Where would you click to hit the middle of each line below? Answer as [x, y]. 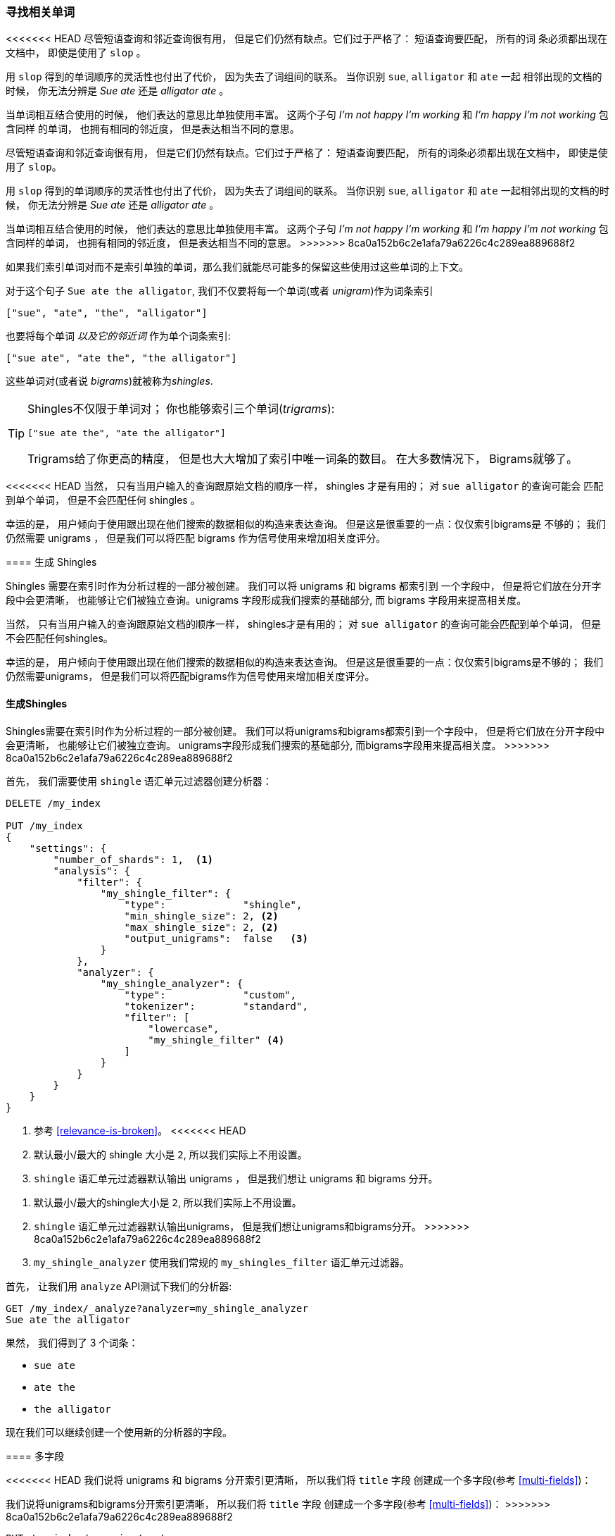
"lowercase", [184, 1028]
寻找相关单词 [40, 12]
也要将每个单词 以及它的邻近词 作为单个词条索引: [118, 336]
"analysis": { [92, 871]
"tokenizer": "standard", [216, 1006]
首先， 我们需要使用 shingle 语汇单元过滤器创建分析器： [139, 781]
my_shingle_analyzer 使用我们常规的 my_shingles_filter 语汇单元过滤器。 [222, 1262]
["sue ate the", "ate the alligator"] [127, 433]
